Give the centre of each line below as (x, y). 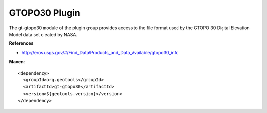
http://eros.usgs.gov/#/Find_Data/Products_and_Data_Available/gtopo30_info (100, 52)
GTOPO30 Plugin (44, 13)
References (21, 43)
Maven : (17, 62)
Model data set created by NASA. (43, 34)
